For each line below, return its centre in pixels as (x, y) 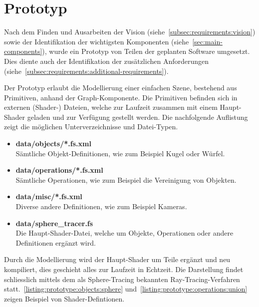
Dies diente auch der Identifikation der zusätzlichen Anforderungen (107, 61)
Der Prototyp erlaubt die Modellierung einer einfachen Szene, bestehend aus (121, 88)
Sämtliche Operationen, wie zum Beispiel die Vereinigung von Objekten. (126, 179)
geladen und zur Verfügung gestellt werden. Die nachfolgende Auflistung (137, 117)
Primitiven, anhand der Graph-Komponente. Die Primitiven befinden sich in (121, 97)
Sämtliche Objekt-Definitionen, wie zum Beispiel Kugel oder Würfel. (120, 153)
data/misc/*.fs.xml (49, 196)
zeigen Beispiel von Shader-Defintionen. (64, 298)
